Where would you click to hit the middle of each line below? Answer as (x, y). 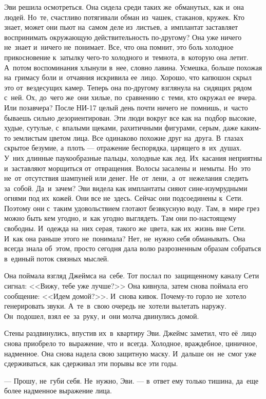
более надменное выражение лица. (58, 391)
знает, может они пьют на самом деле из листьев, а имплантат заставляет (121, 27)
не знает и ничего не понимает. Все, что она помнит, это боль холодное (119, 47)
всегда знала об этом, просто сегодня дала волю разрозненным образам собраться (133, 248)
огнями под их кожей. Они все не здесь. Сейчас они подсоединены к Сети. (124, 198)
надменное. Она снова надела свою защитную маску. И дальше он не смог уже (130, 353)
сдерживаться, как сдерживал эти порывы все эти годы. (91, 363)
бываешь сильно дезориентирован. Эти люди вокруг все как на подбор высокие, (130, 117)
